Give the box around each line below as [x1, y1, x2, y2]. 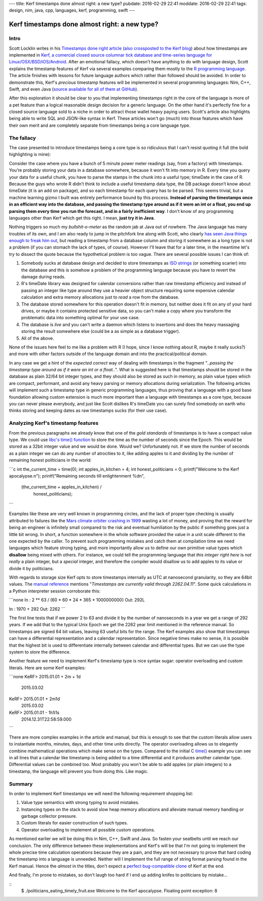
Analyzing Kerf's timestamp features [9, 420, 99, 426]
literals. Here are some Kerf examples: [9, 665, 86, 671]
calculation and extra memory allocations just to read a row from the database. [21, 294, 180, 300]
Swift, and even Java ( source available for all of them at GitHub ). [9, 86, 138, 92]
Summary [9, 780, 33, 787]
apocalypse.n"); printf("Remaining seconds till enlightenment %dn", [9, 473, 145, 479]
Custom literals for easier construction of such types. [21, 820, 128, 826]
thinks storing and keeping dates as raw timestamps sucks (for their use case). [9, 407, 168, 414]
